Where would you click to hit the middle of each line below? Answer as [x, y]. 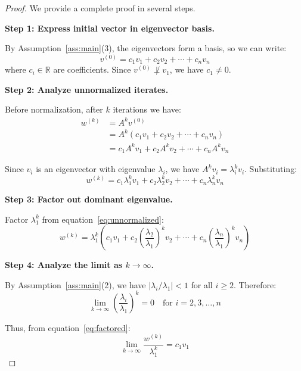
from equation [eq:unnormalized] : [103, 219]
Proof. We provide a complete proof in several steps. [100, 8]
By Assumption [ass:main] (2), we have [75, 284]
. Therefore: [255, 284]
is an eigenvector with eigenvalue [96, 169]
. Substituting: [271, 169]
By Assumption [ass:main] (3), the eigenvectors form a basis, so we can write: [146, 48]
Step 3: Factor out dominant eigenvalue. [89, 199]
